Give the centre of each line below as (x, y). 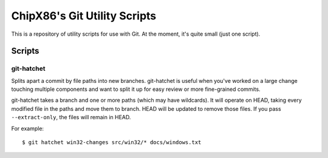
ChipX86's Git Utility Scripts (84, 16)
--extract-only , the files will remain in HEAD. (71, 117)
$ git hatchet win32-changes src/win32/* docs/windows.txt (112, 143)
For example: (28, 128)
